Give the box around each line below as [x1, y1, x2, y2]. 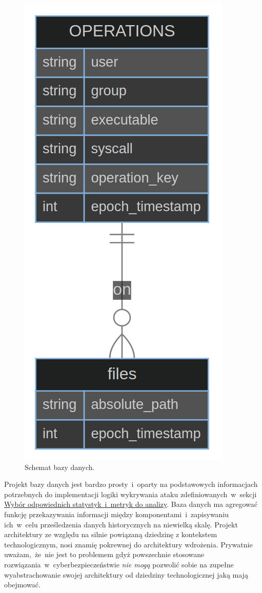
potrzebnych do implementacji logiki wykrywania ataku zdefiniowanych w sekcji [4, 488, 257, 499]
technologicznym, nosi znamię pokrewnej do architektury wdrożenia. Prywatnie [4, 539, 253, 549]
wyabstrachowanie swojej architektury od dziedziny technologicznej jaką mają [4, 569, 248, 580]
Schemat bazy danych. [25, 461, 95, 472]
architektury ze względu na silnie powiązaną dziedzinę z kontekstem [4, 529, 217, 540]
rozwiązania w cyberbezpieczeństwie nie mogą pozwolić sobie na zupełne [4, 559, 234, 569]
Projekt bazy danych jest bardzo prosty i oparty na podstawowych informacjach [4, 479, 258, 489]
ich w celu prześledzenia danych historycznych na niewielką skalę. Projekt [4, 519, 238, 529]
